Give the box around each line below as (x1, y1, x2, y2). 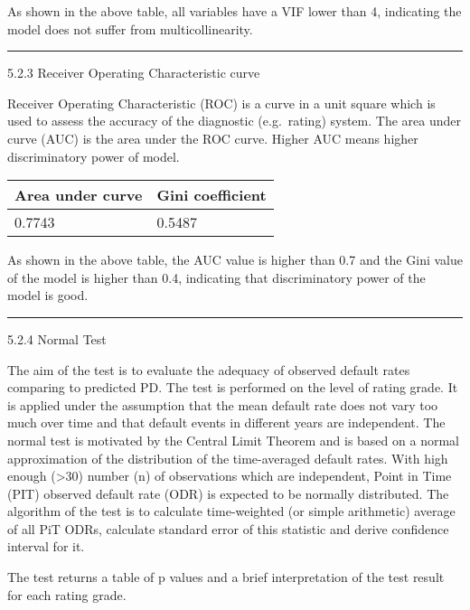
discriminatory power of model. (7, 146, 180, 165)
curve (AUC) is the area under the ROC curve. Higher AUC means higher (7, 128, 418, 147)
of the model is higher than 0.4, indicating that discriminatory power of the (7, 267, 426, 286)
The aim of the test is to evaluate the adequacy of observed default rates (7, 360, 410, 379)
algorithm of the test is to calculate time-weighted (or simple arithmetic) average (7, 502, 456, 521)
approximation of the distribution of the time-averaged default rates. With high (7, 448, 448, 467)
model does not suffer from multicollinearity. (7, 19, 253, 38)
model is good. (7, 286, 89, 305)
